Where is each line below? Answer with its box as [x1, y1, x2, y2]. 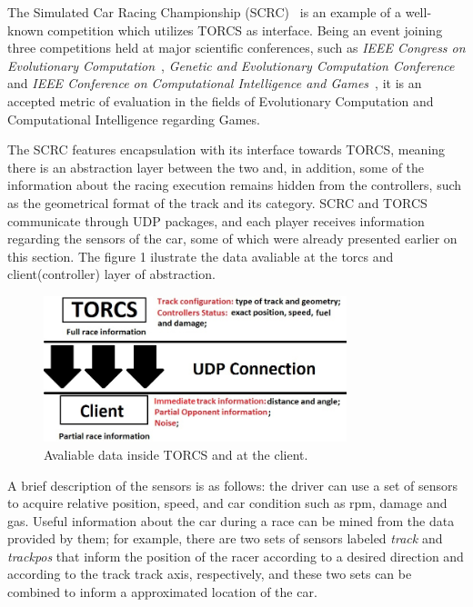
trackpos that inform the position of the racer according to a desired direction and [7, 546, 464, 565]
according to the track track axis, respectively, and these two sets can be [7, 564, 412, 583]
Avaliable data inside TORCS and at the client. [44, 444, 308, 463]
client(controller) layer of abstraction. [7, 264, 216, 284]
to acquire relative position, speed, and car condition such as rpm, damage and [7, 493, 448, 512]
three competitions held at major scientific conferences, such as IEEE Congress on [7, 38, 466, 57]
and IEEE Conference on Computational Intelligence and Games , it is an [7, 74, 422, 93]
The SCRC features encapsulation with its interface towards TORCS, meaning [7, 140, 446, 159]
